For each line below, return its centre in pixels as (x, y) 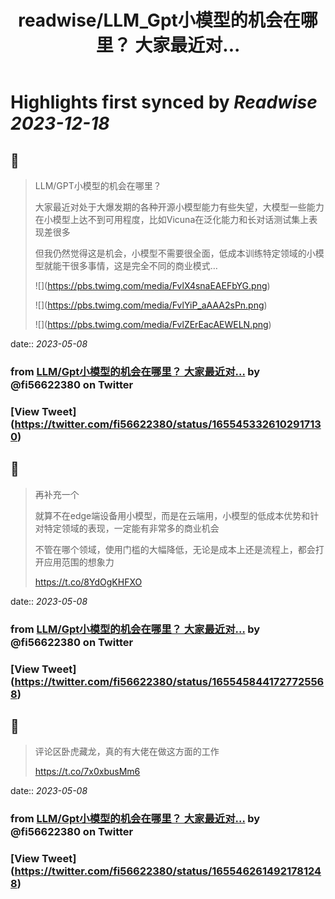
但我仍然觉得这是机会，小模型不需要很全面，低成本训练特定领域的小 (175, 253)
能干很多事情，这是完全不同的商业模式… (135, 265)
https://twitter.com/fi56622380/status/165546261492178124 (168, 871)
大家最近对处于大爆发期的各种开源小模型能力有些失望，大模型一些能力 (179, 207)
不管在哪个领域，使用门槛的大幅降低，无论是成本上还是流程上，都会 (175, 549)
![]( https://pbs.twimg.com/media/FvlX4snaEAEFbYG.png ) (152, 285)
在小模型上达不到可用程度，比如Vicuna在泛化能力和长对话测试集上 (172, 219)
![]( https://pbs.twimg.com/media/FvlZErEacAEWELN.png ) (153, 324)
